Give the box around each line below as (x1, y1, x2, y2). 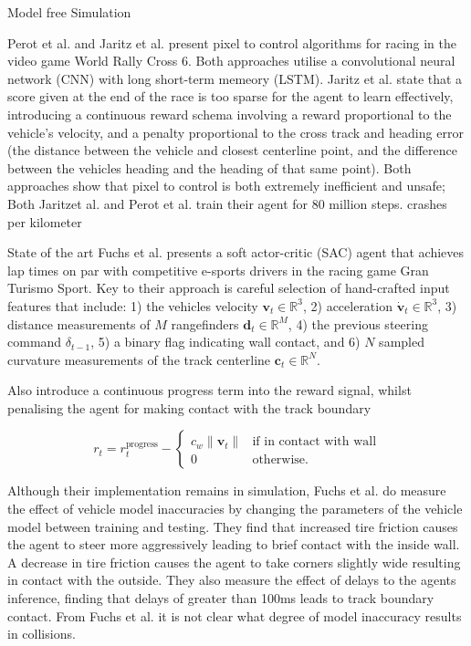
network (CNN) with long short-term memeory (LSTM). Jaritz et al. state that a (7, 68, 463, 88)
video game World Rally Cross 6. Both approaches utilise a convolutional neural (7, 51, 455, 70)
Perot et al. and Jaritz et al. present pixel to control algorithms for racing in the (7, 33, 457, 52)
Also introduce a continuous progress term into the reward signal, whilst (7, 380, 412, 400)
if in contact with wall (252, 435, 377, 449)
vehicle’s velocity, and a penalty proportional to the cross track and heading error (7, 122, 464, 141)
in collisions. (7, 624, 76, 643)
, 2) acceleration (302, 296, 392, 315)
